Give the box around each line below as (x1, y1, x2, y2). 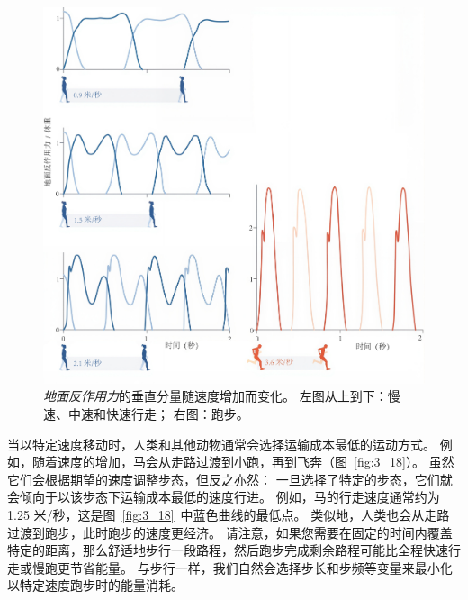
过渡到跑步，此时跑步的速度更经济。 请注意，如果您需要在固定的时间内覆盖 (7, 523, 453, 541)
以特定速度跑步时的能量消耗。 (7, 576, 184, 595)
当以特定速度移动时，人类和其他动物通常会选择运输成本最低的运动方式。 (7, 434, 436, 453)
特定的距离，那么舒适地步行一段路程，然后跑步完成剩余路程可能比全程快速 (7, 541, 448, 559)
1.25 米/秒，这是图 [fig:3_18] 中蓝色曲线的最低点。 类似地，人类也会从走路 (7, 505, 450, 523)
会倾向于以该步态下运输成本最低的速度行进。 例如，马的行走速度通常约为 (7, 487, 440, 506)
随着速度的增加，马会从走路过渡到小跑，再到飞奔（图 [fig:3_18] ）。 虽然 (31, 452, 454, 471)
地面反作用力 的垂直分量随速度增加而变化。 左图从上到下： (43, 386, 388, 405)
